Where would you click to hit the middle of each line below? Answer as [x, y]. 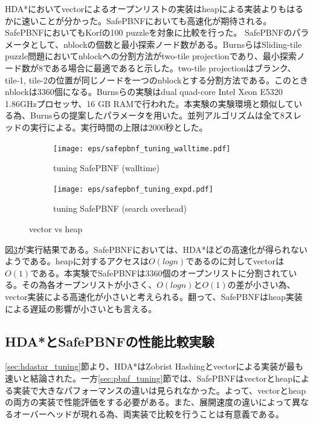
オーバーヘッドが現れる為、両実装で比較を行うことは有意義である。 [148, 413]
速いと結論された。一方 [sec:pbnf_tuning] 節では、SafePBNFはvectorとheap [149, 378]
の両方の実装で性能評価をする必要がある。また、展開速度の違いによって [148, 402]
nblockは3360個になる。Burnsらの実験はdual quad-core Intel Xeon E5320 [144, 92]
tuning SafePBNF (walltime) [106, 168]
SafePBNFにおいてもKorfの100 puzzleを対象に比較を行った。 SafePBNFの [149, 32]
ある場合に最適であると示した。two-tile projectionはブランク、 [173, 67]
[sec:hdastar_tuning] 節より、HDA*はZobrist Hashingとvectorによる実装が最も [154, 366]
